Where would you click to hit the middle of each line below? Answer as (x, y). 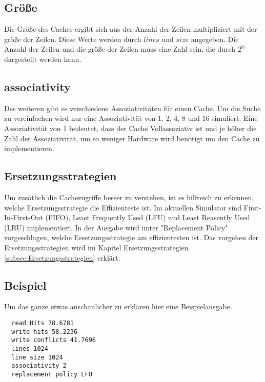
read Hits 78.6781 (43, 323)
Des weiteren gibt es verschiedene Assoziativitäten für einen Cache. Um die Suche (132, 108)
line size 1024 (37, 357)
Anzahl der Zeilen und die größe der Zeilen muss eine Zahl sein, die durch (120, 49)
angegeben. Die (215, 39)
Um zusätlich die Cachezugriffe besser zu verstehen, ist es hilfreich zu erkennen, (129, 197)
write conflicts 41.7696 (54, 340)
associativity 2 (39, 366)
